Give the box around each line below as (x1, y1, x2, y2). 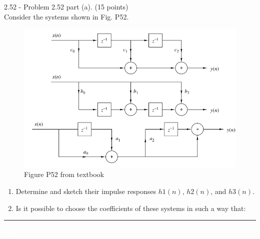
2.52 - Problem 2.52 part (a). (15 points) (4, 1, 128, 12)
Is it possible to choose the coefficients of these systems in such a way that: (15, 202, 246, 213)
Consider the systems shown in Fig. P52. (4, 11, 129, 21)
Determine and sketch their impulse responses (15, 186, 156, 196)
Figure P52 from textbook (24, 169, 104, 179)
